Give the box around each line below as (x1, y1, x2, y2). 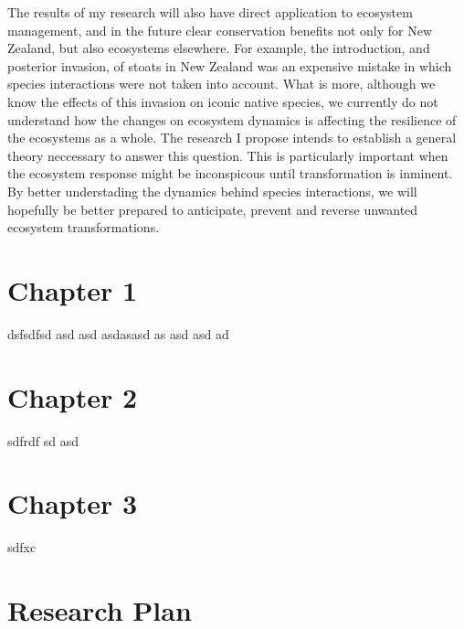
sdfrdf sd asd (7, 431, 79, 450)
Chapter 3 (7, 485, 138, 522)
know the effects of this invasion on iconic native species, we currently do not (7, 91, 438, 111)
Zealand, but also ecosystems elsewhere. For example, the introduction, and (7, 38, 430, 58)
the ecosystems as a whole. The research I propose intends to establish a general (7, 128, 457, 147)
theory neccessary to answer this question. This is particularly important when (7, 145, 448, 165)
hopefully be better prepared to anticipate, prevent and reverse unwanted (7, 199, 418, 219)
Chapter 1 (7, 271, 138, 308)
